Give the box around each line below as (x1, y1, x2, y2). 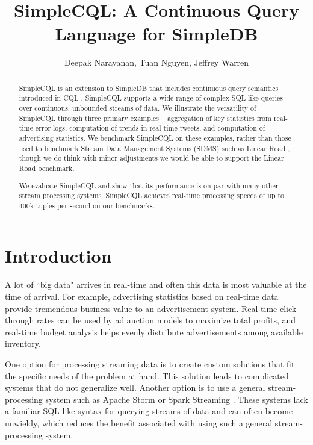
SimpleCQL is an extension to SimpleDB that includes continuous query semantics (19, 82, 279, 93)
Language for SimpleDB (55, 21, 258, 46)
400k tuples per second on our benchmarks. (19, 200, 155, 210)
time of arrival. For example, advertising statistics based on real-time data (5, 290, 279, 302)
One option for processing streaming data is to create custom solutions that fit (5, 357, 295, 370)
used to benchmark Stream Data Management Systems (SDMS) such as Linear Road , (19, 143, 290, 153)
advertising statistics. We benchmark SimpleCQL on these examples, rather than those (19, 132, 291, 143)
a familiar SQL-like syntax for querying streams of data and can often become (5, 405, 293, 417)
